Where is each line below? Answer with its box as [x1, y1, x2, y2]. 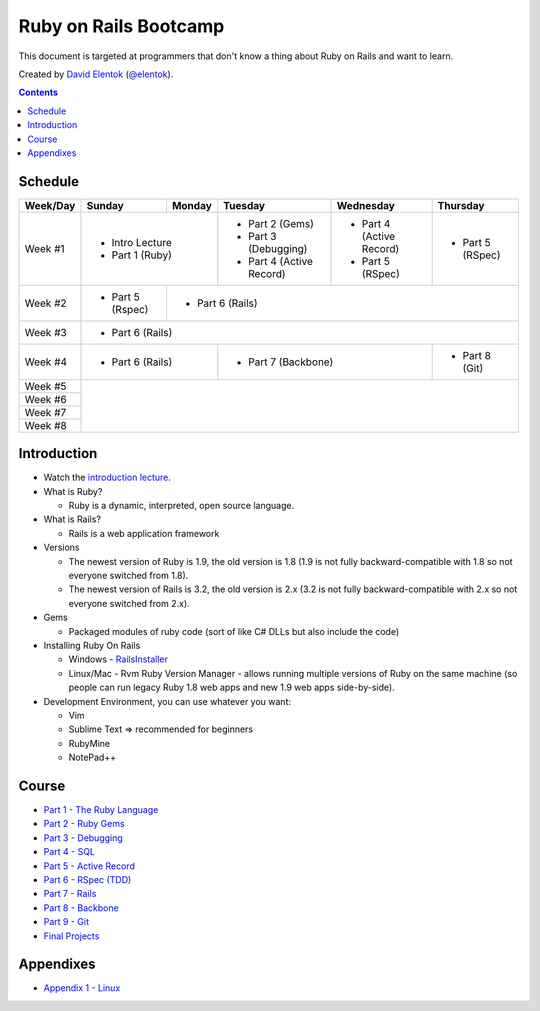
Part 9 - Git [43, 916, 90, 928]
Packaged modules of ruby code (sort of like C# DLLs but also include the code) [68, 625, 400, 637]
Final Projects [43, 930, 100, 942]
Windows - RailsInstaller [68, 653, 169, 665]
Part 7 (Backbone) [248, 355, 334, 369]
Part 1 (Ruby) [111, 248, 172, 262]
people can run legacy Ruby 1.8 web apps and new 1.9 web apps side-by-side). [68, 681, 395, 694]
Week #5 [24, 379, 67, 393]
